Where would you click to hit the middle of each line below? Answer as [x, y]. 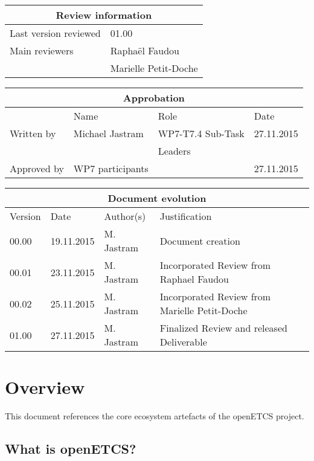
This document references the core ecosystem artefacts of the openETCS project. [155, 416]
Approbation [154, 98]
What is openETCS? [71, 449]
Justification [186, 216]
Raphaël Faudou [145, 50]
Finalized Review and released [223, 328]
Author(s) [125, 216]
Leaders [174, 151]
